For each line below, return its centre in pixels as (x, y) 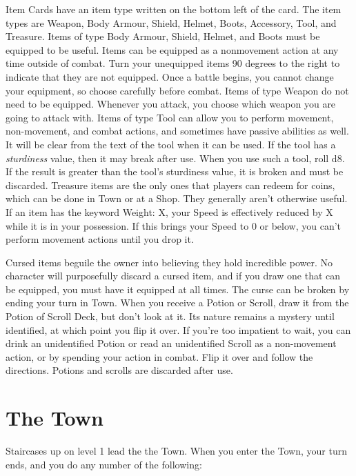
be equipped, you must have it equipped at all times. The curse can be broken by (178, 289)
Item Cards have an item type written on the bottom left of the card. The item (174, 9)
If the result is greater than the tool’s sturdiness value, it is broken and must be (175, 171)
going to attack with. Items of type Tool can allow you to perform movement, (170, 117)
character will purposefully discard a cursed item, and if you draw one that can (173, 276)
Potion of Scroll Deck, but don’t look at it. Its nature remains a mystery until (170, 316)
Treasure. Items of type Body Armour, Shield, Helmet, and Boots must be (163, 36)
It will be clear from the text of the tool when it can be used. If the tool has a (171, 144)
